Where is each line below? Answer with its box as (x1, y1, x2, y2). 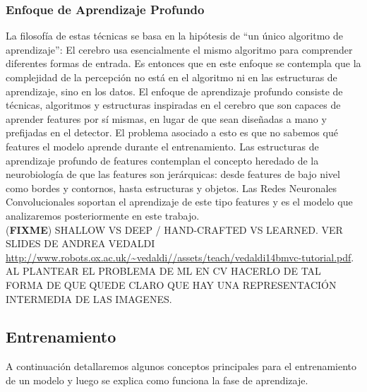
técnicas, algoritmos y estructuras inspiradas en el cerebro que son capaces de (6, 97, 341, 112)
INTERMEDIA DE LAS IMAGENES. (6, 291, 172, 306)
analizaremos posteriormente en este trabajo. (6, 208, 200, 222)
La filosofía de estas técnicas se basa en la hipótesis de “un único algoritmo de (6, 28, 343, 43)
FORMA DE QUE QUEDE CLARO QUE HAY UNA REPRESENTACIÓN (6, 277, 337, 292)
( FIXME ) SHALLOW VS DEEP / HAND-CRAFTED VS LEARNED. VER (6, 222, 343, 237)
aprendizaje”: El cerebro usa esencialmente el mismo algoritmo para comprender (6, 42, 353, 57)
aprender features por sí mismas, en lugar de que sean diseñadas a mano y (6, 111, 327, 126)
